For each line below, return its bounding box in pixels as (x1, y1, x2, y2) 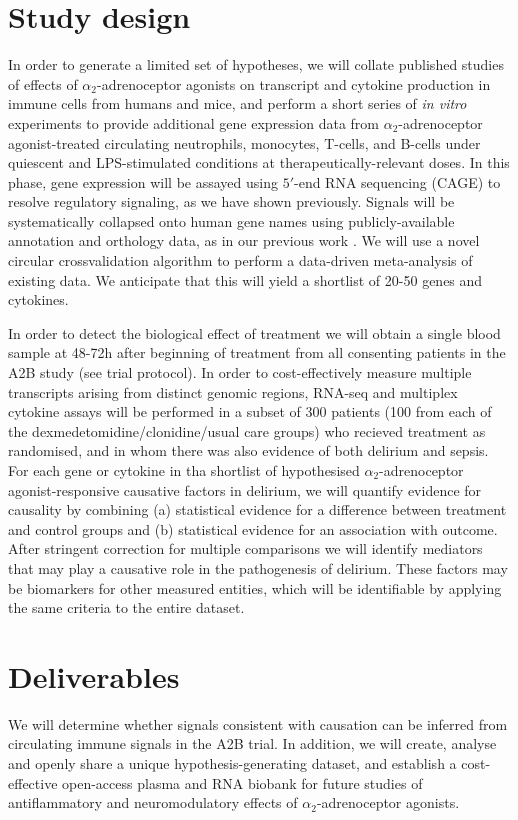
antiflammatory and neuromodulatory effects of (8, 792, 298, 813)
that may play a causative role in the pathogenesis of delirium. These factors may (8, 557, 508, 578)
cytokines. (8, 289, 69, 310)
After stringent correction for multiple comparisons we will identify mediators (8, 538, 483, 559)
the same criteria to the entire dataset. (8, 597, 245, 618)
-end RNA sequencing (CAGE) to (294, 171, 501, 192)
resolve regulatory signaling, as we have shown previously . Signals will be (8, 191, 455, 212)
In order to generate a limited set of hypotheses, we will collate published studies (8, 54, 504, 75)
